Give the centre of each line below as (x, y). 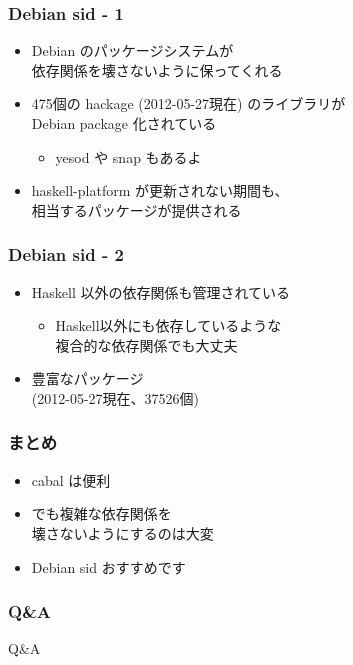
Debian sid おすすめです (108, 566)
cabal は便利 (71, 479)
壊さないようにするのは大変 (122, 532)
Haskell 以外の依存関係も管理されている (161, 291)
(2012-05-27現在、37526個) (115, 397)
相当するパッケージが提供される (136, 209)
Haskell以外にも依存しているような (168, 325)
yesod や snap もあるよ (128, 156)
